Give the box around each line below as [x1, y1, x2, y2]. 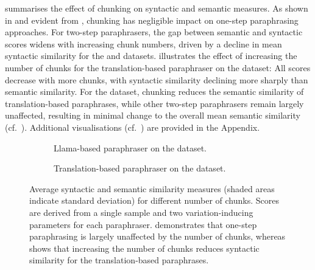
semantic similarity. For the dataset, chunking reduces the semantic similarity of [5, 85, 304, 98]
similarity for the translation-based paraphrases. [29, 254, 209, 266]
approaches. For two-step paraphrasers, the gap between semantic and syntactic [5, 26, 303, 38]
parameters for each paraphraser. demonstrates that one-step [29, 218, 257, 230]
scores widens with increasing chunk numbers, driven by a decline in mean [5, 37, 282, 50]
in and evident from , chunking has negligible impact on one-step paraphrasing [5, 13, 299, 26]
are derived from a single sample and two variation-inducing [29, 206, 253, 218]
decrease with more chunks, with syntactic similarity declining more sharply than [5, 73, 308, 86]
